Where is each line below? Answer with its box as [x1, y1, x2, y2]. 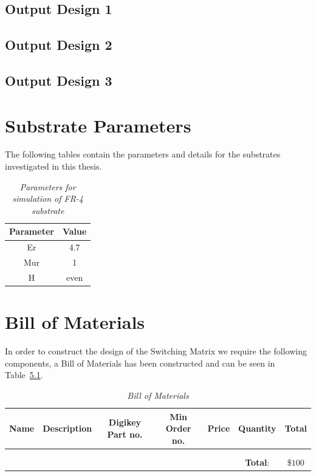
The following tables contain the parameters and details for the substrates [5, 148, 281, 160]
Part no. [107, 427, 143, 440]
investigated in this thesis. [5, 160, 102, 173]
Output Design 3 [5, 71, 112, 89]
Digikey [108, 416, 142, 429]
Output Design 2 [5, 35, 112, 54]
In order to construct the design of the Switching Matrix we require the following [5, 345, 307, 357]
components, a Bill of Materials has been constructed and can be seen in [5, 356, 275, 369]
